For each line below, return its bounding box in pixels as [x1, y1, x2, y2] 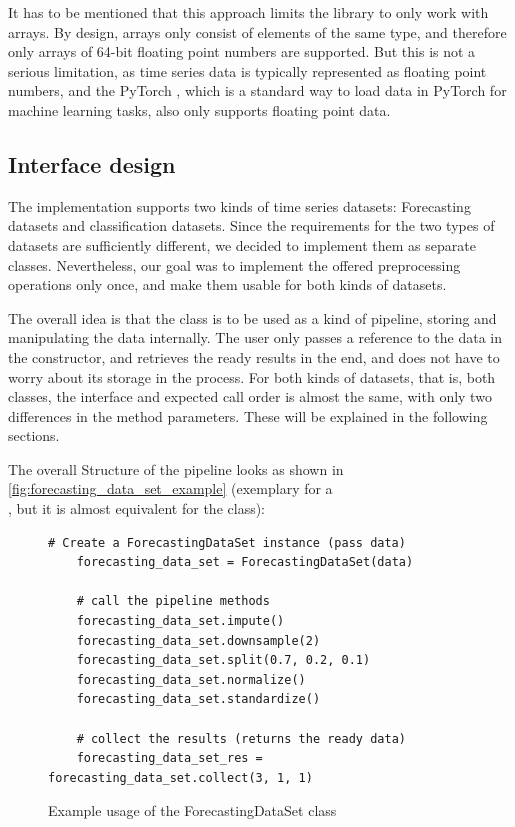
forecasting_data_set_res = [76, 751, 263, 766]
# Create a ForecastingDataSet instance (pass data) [48, 535, 406, 550]
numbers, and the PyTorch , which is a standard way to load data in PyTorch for [8, 80, 507, 101]
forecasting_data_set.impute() [76, 614, 285, 629]
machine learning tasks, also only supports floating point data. [8, 99, 391, 120]
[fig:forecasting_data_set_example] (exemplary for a [8, 478, 333, 499]
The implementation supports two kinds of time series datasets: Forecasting [8, 195, 471, 216]
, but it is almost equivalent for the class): [8, 498, 265, 519]
